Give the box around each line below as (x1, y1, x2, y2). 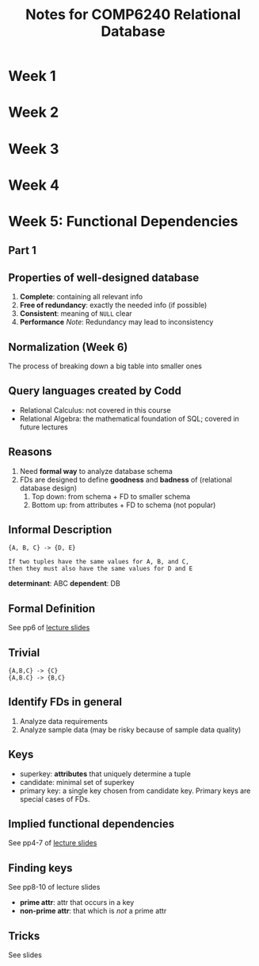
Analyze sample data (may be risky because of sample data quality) (19, 725, 242, 734)
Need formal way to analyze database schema (19, 466, 173, 475)
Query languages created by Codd (8, 384, 182, 398)
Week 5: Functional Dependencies (8, 212, 238, 230)
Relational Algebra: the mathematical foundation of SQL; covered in (19, 414, 240, 423)
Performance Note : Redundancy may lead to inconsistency (19, 318, 214, 327)
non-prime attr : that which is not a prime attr (19, 906, 167, 916)
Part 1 (8, 244, 37, 257)
